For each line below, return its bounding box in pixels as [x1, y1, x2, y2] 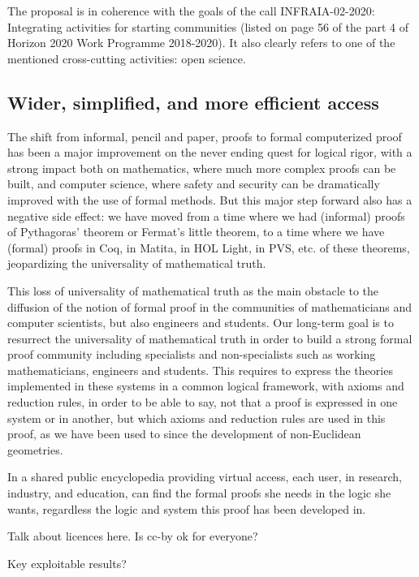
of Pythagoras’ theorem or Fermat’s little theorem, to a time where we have [7, 223, 385, 240]
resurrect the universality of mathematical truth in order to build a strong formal [7, 329, 413, 347]
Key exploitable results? [7, 554, 127, 571]
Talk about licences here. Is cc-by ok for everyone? [7, 527, 258, 545]
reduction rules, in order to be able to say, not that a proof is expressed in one [7, 394, 398, 411]
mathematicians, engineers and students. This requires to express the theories [7, 361, 393, 378]
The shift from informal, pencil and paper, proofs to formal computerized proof [7, 127, 402, 144]
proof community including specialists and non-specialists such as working [7, 346, 376, 363]
